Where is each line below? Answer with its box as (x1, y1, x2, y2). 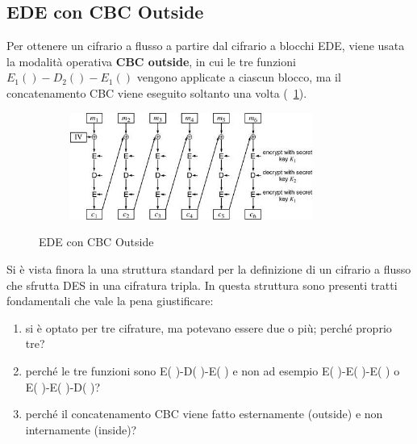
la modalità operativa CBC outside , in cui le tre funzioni (6, 52, 296, 69)
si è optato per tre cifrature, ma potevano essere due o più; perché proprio (25, 319, 392, 336)
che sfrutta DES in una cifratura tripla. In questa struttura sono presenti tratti (6, 276, 398, 293)
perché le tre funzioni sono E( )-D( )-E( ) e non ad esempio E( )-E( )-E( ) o (25, 362, 400, 379)
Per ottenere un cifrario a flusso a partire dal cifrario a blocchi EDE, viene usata (6, 37, 405, 54)
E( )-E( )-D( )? (25, 378, 101, 395)
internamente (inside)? (25, 421, 137, 438)
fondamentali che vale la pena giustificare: (6, 292, 214, 309)
